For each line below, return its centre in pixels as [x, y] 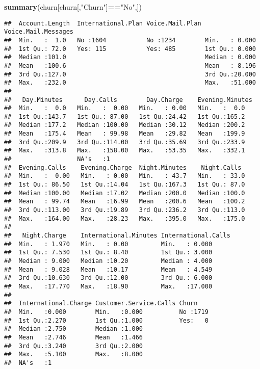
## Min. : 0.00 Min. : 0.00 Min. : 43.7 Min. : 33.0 [125, 176]
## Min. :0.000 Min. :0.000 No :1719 [106, 312]
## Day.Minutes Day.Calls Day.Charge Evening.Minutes [128, 100]
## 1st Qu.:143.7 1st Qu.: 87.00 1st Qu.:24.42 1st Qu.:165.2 [125, 116]
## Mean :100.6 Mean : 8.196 [130, 65]
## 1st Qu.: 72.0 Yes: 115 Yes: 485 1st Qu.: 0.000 [130, 49]
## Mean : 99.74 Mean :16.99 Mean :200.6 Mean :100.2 [125, 202]
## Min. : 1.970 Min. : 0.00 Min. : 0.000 [108, 244]
